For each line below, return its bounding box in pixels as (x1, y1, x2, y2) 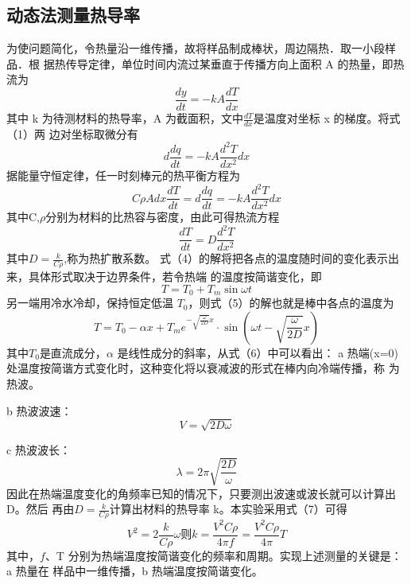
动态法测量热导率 (6, 2, 140, 27)
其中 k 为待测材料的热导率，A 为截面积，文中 (6, 110, 243, 127)
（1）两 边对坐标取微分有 (6, 125, 138, 142)
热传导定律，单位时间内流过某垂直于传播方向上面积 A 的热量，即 (54, 55, 394, 72)
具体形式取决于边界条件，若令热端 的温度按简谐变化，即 (28, 268, 322, 285)
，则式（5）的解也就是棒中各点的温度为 (188, 294, 394, 311)
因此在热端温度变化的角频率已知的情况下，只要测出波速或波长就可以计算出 (6, 485, 396, 501)
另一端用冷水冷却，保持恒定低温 (6, 294, 173, 311)
